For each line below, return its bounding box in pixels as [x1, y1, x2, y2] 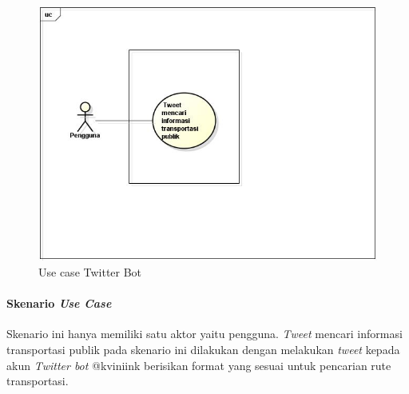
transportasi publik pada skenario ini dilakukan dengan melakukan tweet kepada [6, 341, 400, 358]
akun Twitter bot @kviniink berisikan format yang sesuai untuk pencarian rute [6, 356, 391, 373]
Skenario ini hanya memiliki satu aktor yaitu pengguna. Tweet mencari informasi [6, 325, 403, 342]
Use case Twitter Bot [38, 264, 142, 281]
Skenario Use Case [6, 295, 112, 312]
